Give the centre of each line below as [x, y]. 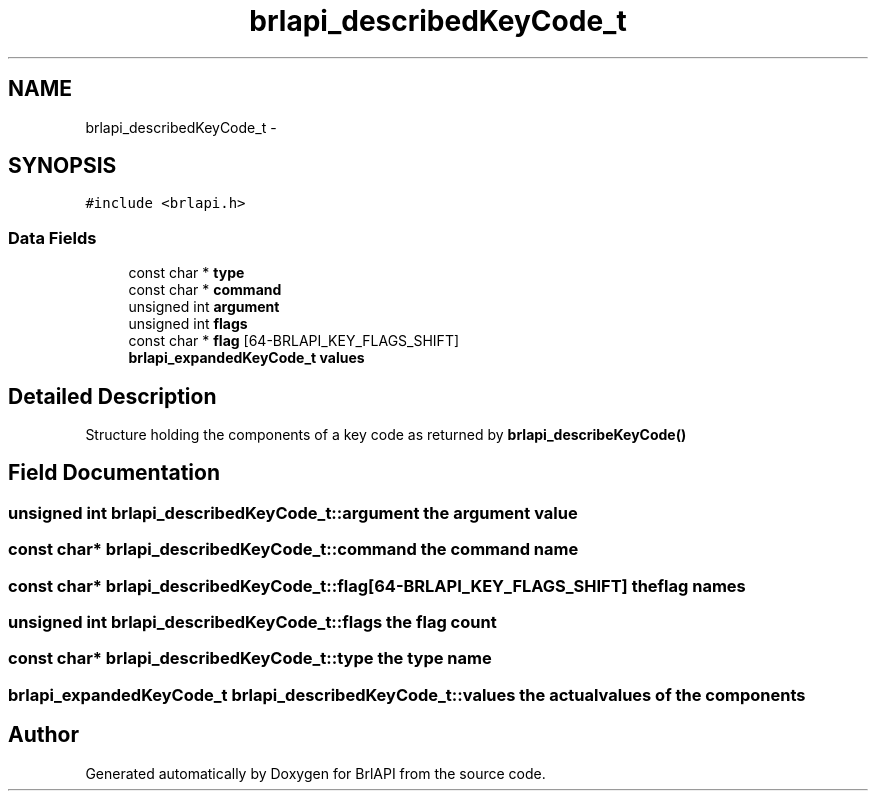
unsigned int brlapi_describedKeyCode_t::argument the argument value [293, 512]
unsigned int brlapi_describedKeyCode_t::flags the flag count [252, 622]
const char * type [186, 273]
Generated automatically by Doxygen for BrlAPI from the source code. [315, 773]
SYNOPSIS [62, 166]
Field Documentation [114, 473]
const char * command [205, 290]
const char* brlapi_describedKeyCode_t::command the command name [293, 549]
